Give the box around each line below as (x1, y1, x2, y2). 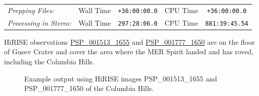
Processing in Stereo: (8, 17, 71, 28)
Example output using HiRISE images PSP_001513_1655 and (24, 73, 217, 83)
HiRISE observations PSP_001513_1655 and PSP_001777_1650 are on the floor (4, 36, 255, 47)
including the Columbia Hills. (4, 56, 95, 66)
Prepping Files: (8, 5, 54, 15)
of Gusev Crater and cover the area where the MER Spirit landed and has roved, (4, 46, 253, 57)
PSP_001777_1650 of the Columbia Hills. (24, 83, 154, 93)
